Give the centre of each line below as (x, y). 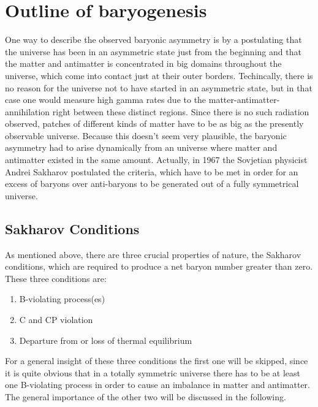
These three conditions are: (56, 278)
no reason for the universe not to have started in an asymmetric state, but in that (159, 87)
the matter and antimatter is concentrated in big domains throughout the (143, 63)
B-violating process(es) (62, 299)
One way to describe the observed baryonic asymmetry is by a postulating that (153, 40)
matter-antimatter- (244, 100)
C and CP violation (56, 320)
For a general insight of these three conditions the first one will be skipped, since (157, 361)
